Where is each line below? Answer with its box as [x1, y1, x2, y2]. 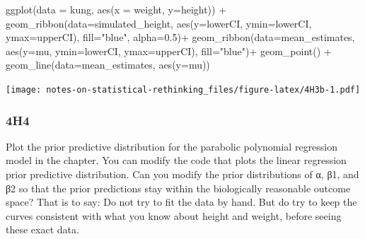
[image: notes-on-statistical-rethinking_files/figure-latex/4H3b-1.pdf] [6, 84, 361, 95]
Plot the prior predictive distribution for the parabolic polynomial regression [6, 139, 338, 153]
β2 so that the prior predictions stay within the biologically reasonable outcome [6, 180, 351, 195]
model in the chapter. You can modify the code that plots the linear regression [6, 153, 347, 168]
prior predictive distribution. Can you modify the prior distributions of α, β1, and [6, 167, 359, 182]
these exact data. [6, 222, 79, 237]
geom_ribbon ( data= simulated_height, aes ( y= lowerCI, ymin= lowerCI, [6, 16, 312, 30]
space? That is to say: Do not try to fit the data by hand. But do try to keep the [6, 194, 357, 209]
